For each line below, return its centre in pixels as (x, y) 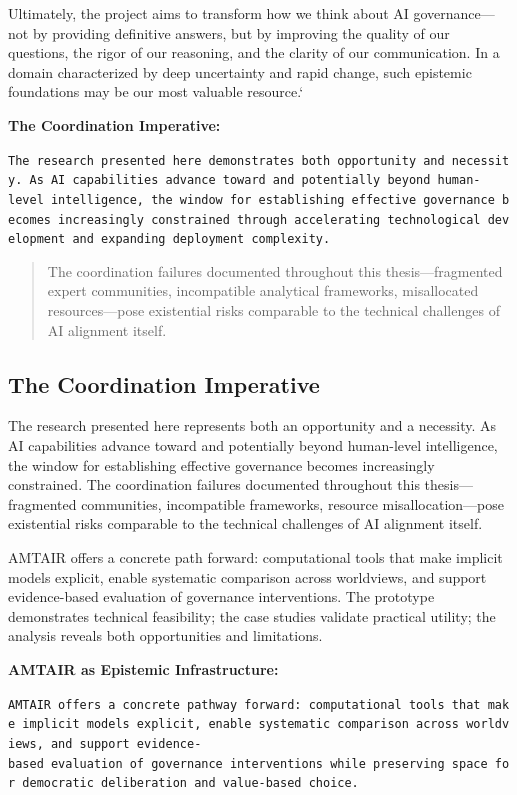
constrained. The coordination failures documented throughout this (214, 484)
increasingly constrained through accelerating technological (269, 219)
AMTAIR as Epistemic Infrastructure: (143, 668)
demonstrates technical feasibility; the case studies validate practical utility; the (252, 615)
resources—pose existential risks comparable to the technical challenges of (273, 310)
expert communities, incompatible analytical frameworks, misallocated (263, 290)
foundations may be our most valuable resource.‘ (156, 91)
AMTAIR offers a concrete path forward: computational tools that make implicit (255, 556)
